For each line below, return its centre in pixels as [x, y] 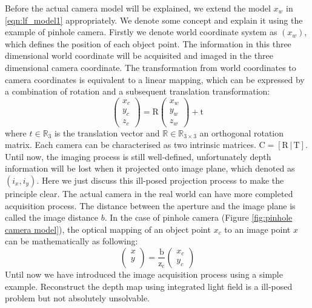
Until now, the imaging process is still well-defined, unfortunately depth [138, 156]
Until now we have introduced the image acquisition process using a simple [144, 274]
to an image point [257, 229]
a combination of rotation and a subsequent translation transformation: [138, 91]
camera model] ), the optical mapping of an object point [108, 229]
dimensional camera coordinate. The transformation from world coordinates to [151, 67]
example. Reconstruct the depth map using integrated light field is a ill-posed [149, 286]
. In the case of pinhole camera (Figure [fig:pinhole [198, 217]
